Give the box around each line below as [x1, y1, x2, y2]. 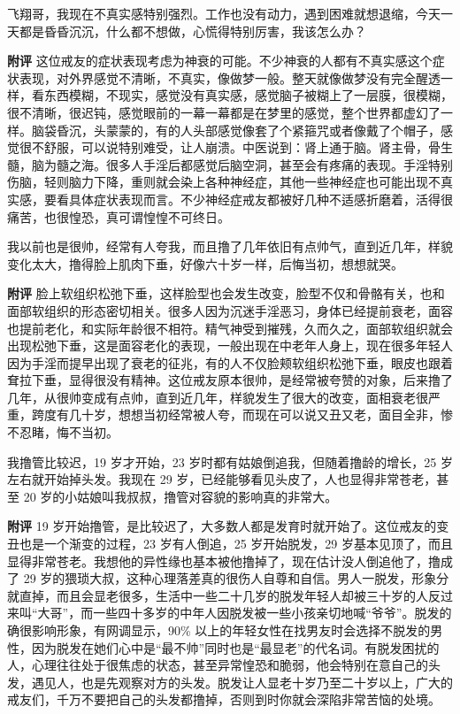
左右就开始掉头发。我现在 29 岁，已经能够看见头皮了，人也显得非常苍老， [7, 470, 437, 488]
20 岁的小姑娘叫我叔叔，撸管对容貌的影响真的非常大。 [23, 487, 338, 505]
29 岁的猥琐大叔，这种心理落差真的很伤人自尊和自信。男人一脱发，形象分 [23, 569, 449, 587]
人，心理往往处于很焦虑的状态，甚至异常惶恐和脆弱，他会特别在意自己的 [7, 656, 428, 674]
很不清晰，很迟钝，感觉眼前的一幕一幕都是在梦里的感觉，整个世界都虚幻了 [7, 103, 441, 121]
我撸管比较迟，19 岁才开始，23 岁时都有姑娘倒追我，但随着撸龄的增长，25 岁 [7, 452, 453, 471]
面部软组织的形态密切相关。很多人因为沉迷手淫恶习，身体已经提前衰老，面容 [7, 301, 453, 319]
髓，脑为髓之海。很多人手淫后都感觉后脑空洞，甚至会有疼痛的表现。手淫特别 [7, 155, 453, 173]
